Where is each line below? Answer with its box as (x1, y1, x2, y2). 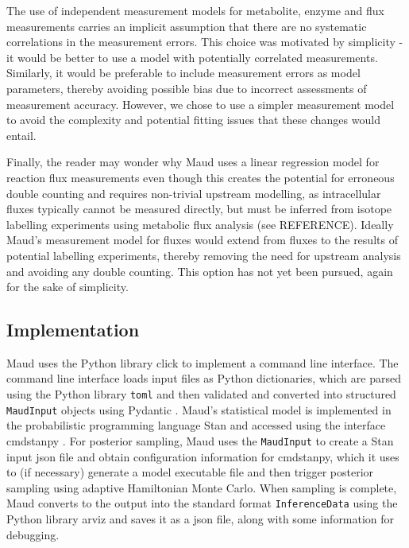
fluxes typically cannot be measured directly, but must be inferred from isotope (6, 200, 392, 217)
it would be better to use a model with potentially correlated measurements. (6, 49, 378, 65)
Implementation (6, 317, 140, 342)
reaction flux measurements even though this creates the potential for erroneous (6, 169, 395, 185)
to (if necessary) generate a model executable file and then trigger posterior (6, 464, 374, 480)
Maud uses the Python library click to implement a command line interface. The (6, 354, 399, 371)
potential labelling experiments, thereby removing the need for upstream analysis (6, 247, 401, 263)
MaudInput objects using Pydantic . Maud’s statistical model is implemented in (6, 401, 392, 418)
